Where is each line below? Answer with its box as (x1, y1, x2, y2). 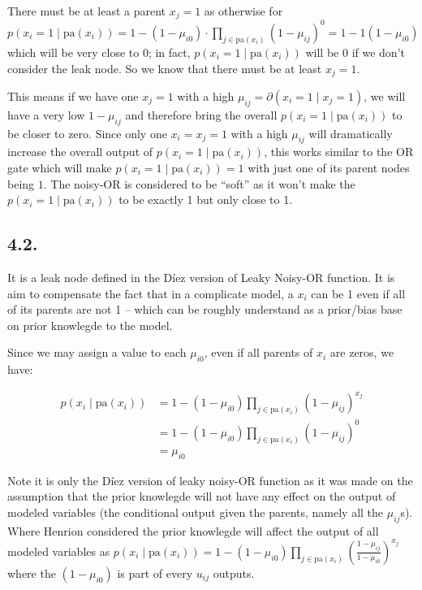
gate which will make (7, 158, 112, 176)
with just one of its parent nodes (248, 158, 410, 176)
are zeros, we (329, 344, 394, 361)
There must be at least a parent (7, 2, 166, 19)
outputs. (213, 564, 255, 581)
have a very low (7, 106, 85, 123)
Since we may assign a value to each (7, 344, 187, 361)
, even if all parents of (204, 344, 313, 361)
